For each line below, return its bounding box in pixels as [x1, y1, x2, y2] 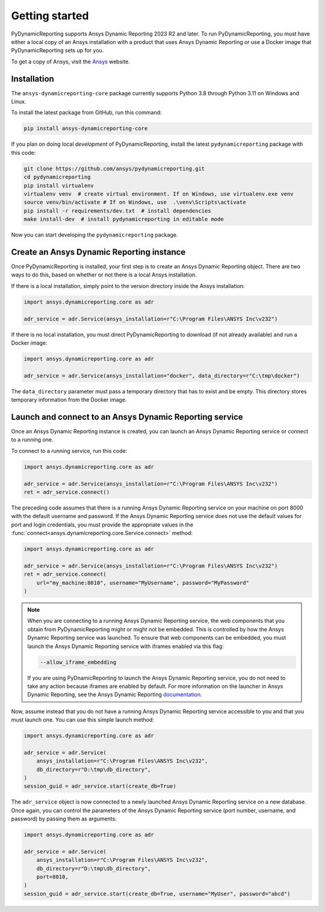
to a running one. [11, 436, 54, 443]
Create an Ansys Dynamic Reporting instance [11, 247, 186, 257]
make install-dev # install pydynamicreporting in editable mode [23, 216, 224, 223]
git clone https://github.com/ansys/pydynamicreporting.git [23, 165, 205, 172]
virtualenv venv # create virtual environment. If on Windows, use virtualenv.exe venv [23, 190, 294, 197]
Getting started [11, 9, 89, 22]
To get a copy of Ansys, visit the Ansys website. [11, 58, 131, 65]
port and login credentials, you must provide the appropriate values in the [11, 521, 194, 528]
